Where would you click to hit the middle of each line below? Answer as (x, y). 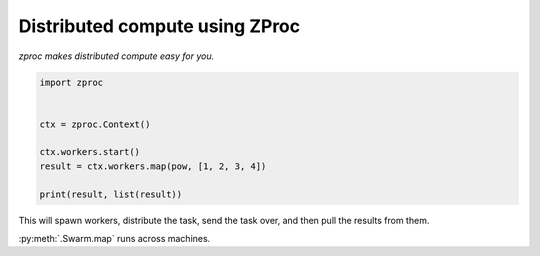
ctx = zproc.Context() (95, 124)
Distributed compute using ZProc (159, 26)
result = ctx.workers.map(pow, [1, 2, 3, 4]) (153, 166)
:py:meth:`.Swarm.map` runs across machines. (114, 239)
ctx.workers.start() (89, 152)
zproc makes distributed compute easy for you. (116, 56)
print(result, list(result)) (111, 194)
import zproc (71, 82)
